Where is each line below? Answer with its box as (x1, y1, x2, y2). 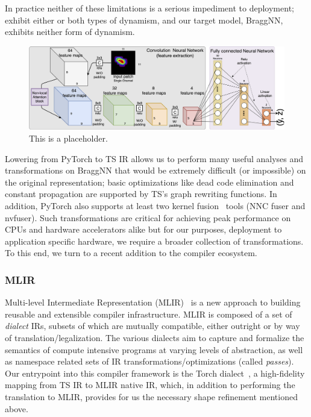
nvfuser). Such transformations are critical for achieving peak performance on (5, 211, 291, 224)
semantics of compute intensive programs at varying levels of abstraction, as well (5, 343, 303, 356)
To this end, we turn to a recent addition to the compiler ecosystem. (5, 246, 257, 259)
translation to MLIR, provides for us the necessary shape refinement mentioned (5, 390, 298, 403)
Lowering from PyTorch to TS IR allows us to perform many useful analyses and (5, 152, 304, 165)
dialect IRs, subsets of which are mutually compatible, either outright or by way (5, 319, 300, 332)
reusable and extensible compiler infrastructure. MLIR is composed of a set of (5, 307, 292, 320)
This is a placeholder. (29, 132, 108, 145)
